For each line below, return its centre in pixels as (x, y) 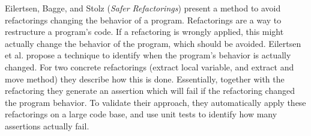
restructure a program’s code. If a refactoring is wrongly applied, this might (144, 32)
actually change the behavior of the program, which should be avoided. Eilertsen (153, 43)
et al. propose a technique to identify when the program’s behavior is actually (148, 55)
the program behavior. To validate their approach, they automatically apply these (155, 102)
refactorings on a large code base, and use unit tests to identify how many (141, 114)
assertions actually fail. (47, 125)
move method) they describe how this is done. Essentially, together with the (145, 79)
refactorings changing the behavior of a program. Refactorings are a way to (143, 20)
